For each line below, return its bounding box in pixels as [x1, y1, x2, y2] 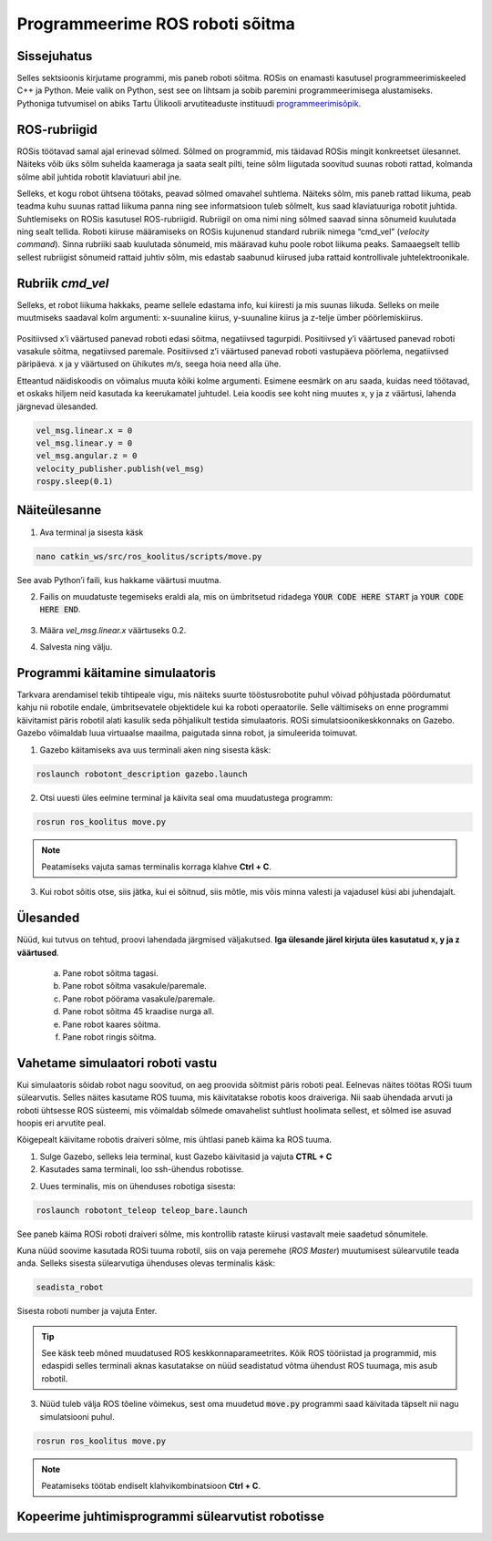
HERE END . [39, 604, 81, 615]
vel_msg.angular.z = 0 [36, 451, 138, 461]
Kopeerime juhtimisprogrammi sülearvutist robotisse [16, 1508, 325, 1524]
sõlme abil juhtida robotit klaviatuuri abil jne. [16, 171, 182, 182]
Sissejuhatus [16, 48, 93, 64]
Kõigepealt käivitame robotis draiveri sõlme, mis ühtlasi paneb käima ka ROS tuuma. [16, 1135, 333, 1145]
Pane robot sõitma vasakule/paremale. [62, 981, 207, 991]
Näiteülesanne [16, 502, 102, 519]
